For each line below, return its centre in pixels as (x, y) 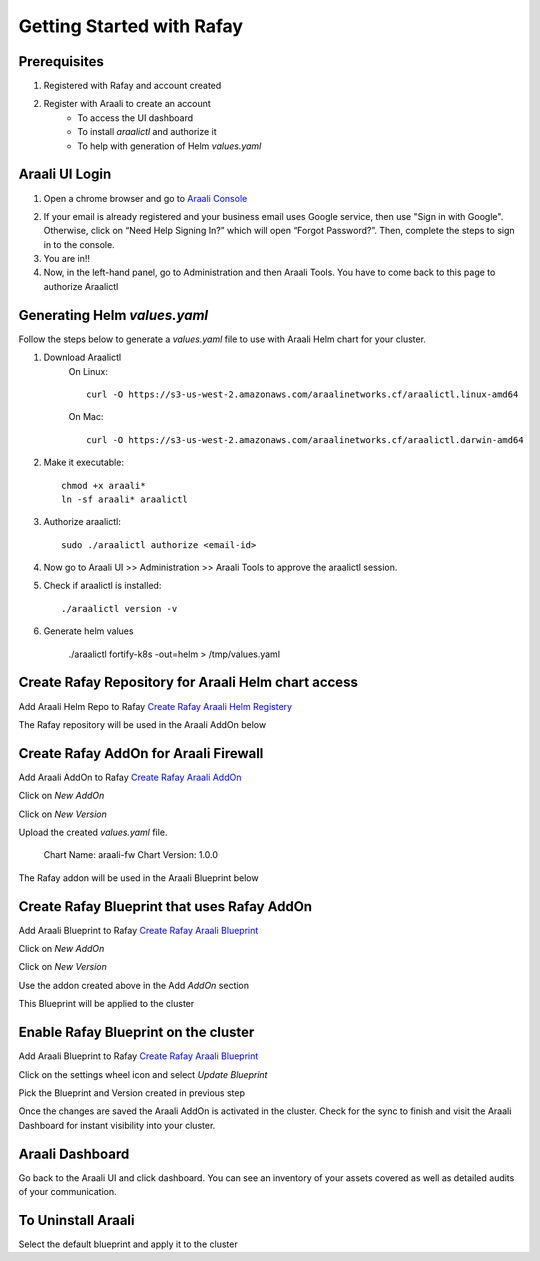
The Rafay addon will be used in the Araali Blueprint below (138, 877)
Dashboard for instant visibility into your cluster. (117, 1125)
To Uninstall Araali (76, 1220)
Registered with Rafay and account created (132, 86)
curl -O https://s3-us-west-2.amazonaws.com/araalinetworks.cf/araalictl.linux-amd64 (302, 394)
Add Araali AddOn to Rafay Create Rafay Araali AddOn (130, 777)
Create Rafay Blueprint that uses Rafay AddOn (165, 906)
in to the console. (79, 244)
